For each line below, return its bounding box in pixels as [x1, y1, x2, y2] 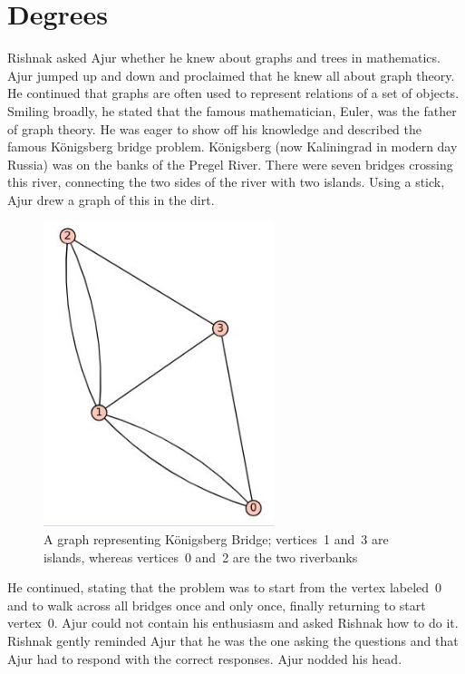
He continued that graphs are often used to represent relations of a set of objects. [7, 83, 460, 103]
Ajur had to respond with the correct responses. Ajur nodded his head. [7, 649, 402, 668]
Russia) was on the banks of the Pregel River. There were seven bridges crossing [7, 154, 453, 173]
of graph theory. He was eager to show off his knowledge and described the [7, 119, 421, 138]
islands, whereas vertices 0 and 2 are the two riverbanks [44, 547, 358, 566]
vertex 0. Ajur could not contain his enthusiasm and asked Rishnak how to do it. [7, 613, 459, 632]
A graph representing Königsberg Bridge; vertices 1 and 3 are [44, 529, 389, 548]
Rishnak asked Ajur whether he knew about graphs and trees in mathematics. [7, 48, 441, 67]
